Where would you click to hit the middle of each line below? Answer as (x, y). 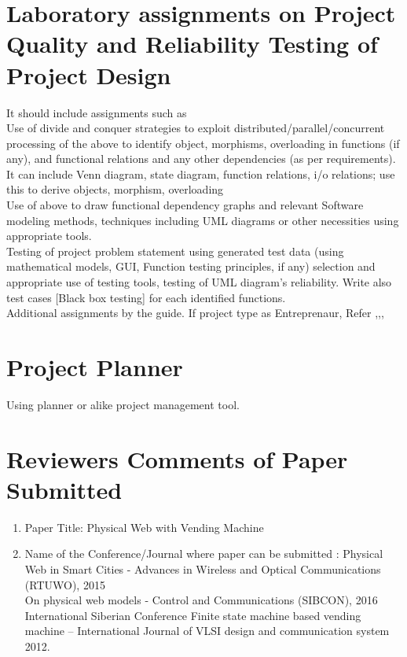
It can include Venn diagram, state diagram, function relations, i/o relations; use (201, 173)
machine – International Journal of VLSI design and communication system (207, 631)
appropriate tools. (49, 236)
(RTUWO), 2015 (65, 584)
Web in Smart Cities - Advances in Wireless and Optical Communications (203, 569)
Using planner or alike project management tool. (123, 404)
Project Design (89, 74)
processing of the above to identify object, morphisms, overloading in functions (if (203, 143)
